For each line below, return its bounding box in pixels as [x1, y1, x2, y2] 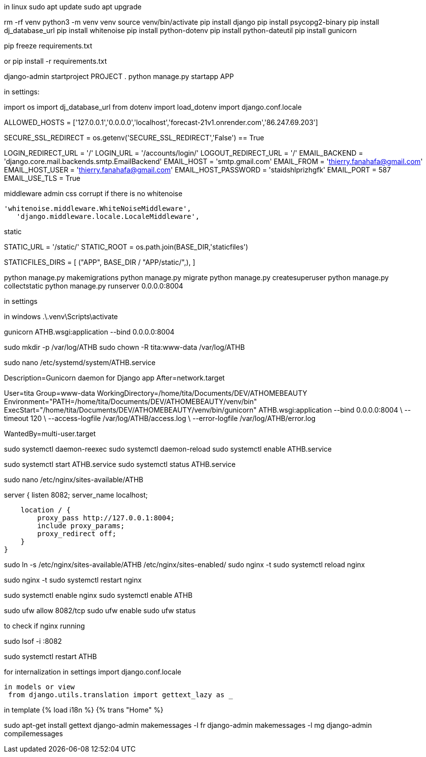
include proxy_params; [37, 522, 125, 530]
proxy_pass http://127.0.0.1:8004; [37, 514, 175, 522]
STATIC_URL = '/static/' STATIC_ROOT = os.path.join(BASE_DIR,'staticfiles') [4, 243, 248, 251]
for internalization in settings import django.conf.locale [4, 668, 182, 676]
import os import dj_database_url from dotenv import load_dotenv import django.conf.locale [4, 103, 302, 111]
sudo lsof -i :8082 [4, 637, 62, 645]
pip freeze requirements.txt [4, 42, 92, 50]
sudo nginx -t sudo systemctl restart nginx [4, 576, 142, 584]
